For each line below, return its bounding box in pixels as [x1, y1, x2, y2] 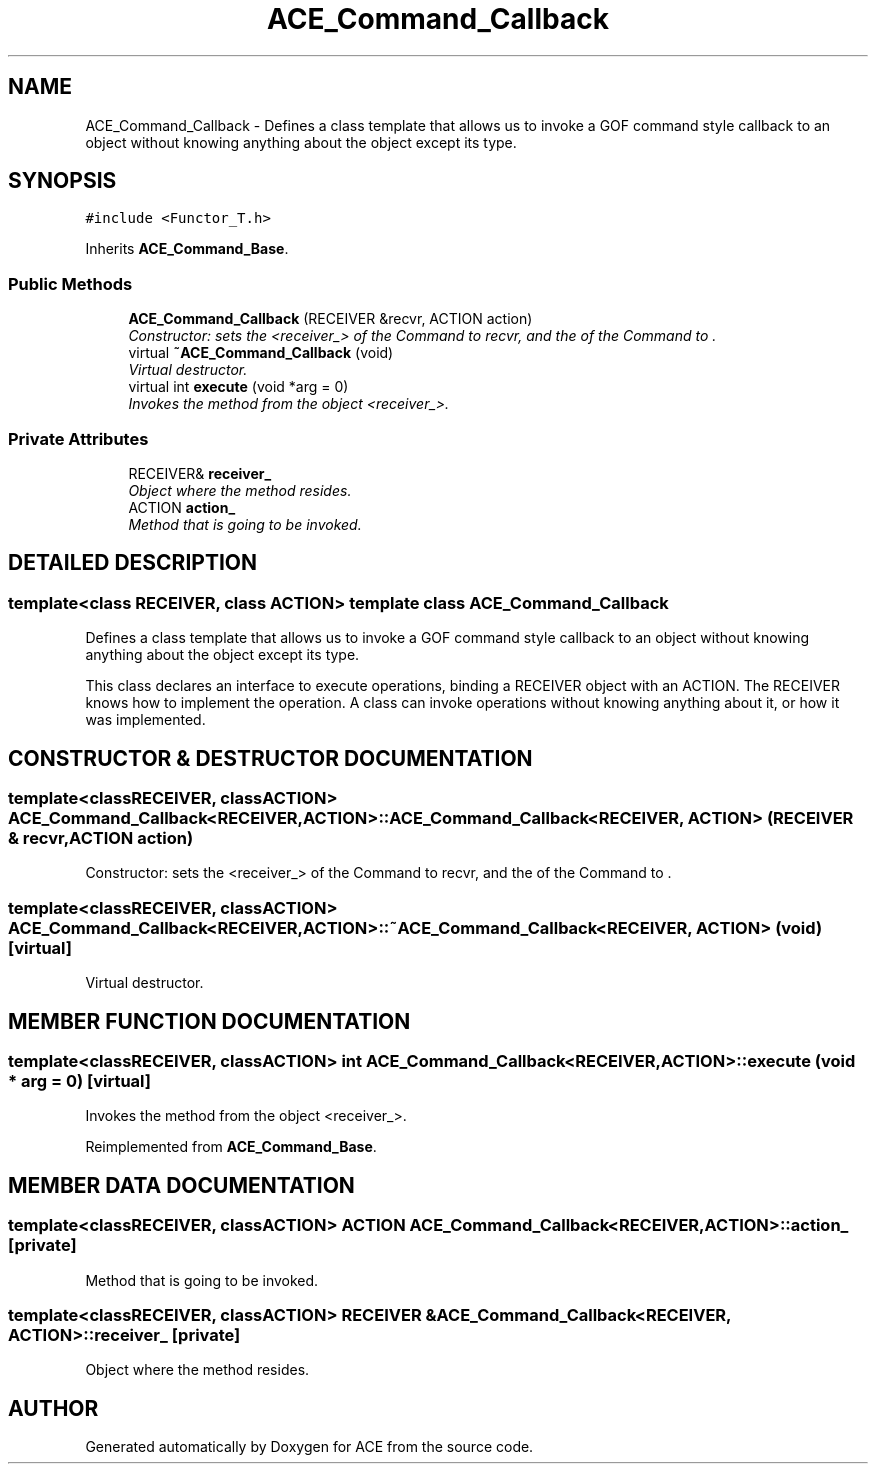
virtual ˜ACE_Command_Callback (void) [128, 344, 394, 362]
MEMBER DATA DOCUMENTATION [8, 1172, 355, 1198]
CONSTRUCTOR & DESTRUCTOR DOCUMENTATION [8, 745, 533, 771]
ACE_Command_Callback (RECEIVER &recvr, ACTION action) [128, 310, 533, 328]
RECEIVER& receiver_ [128, 464, 272, 482]
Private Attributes [8, 428, 149, 449]
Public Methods [8, 273, 133, 294]
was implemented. [85, 711, 206, 729]
